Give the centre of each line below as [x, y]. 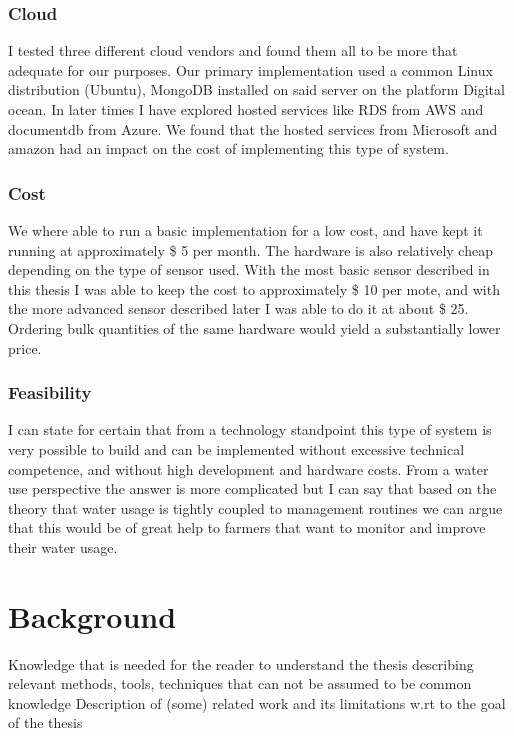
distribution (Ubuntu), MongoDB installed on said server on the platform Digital [256, 89]
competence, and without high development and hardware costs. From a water [248, 468]
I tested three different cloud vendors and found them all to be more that [233, 50]
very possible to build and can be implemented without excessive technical [236, 448]
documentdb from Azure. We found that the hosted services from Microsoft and [253, 128]
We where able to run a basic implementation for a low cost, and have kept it [245, 230]
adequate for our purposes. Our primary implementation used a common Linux [250, 69]
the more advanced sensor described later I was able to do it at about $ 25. [238, 308]
